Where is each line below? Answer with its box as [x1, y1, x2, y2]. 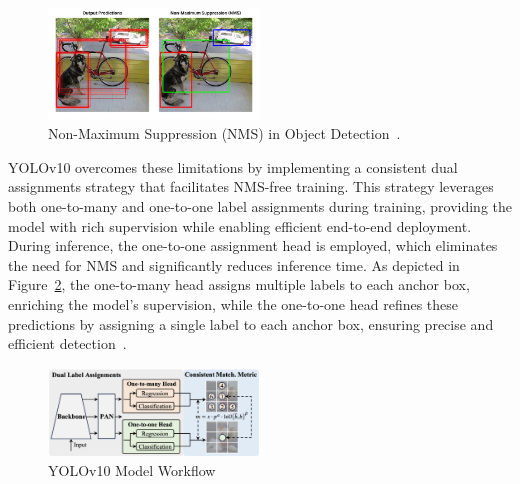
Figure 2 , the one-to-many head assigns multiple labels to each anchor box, [8, 274, 470, 295]
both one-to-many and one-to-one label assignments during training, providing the [8, 195, 513, 216]
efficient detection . [8, 333, 127, 354]
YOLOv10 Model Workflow [48, 460, 216, 481]
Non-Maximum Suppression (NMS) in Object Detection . [48, 123, 401, 144]
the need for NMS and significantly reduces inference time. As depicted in [8, 254, 460, 275]
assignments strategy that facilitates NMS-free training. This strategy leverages [8, 176, 494, 197]
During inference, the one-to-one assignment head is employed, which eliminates [8, 235, 498, 256]
